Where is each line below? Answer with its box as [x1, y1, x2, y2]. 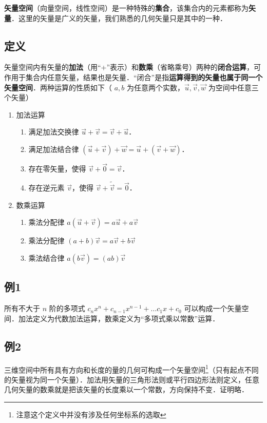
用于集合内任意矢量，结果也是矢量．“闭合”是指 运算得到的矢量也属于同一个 [11, 71, 263, 82]
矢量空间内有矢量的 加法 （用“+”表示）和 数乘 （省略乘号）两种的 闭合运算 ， [4, 62, 254, 72]
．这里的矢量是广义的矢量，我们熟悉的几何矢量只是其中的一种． [11, 12, 227, 23]
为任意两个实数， [126, 82, 184, 92]
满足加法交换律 [28, 126, 79, 137]
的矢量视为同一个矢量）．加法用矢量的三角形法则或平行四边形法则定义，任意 [4, 374, 259, 384]
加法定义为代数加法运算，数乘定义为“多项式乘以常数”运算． [18, 313, 220, 323]
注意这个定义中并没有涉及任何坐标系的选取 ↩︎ [16, 409, 166, 420]
